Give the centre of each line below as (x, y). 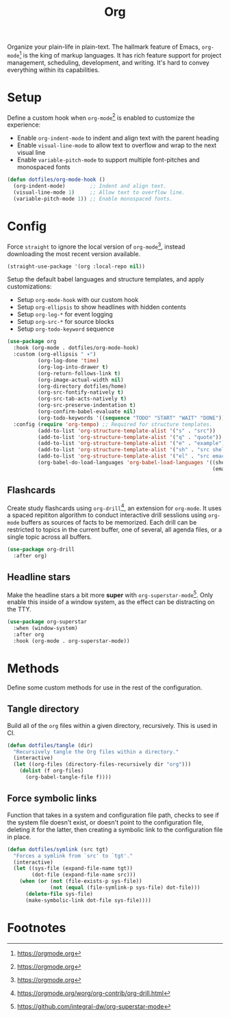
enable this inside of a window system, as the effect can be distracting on (111, 602)
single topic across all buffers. (50, 537)
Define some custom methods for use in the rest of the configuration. (105, 687)
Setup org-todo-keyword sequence (65, 329)
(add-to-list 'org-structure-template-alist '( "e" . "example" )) (132, 443)
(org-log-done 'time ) (68, 361)
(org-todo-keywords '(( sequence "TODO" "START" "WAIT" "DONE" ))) (132, 418)
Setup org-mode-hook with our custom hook (78, 300)
